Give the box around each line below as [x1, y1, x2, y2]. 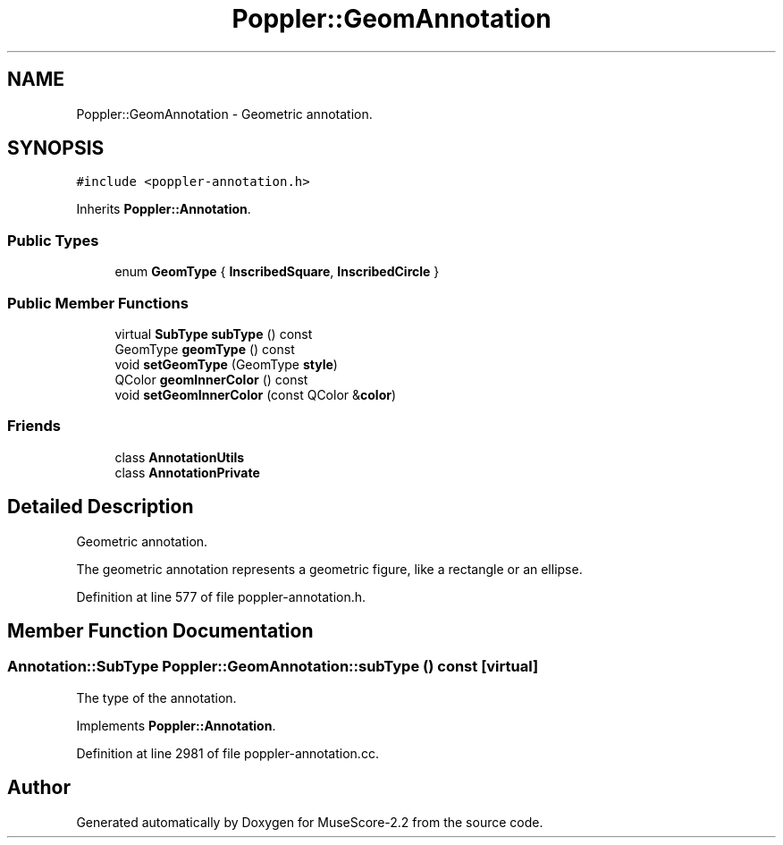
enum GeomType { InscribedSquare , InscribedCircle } [114, 264, 440, 280]
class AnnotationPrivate [114, 464, 260, 480]
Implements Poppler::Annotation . [76, 717, 276, 733]
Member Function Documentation [7, 619, 314, 642]
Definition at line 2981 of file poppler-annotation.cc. [76, 745, 379, 761]
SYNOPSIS [7, 137, 105, 160]
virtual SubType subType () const [114, 325, 313, 342]
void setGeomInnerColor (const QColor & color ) [114, 386, 397, 402]
